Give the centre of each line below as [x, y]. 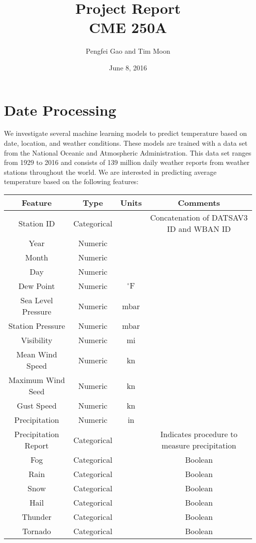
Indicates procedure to [199, 434]
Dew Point [37, 286]
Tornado [37, 531]
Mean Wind [37, 354]
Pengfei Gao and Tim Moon [128, 51]
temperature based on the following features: [71, 181]
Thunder [37, 517]
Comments [199, 203]
